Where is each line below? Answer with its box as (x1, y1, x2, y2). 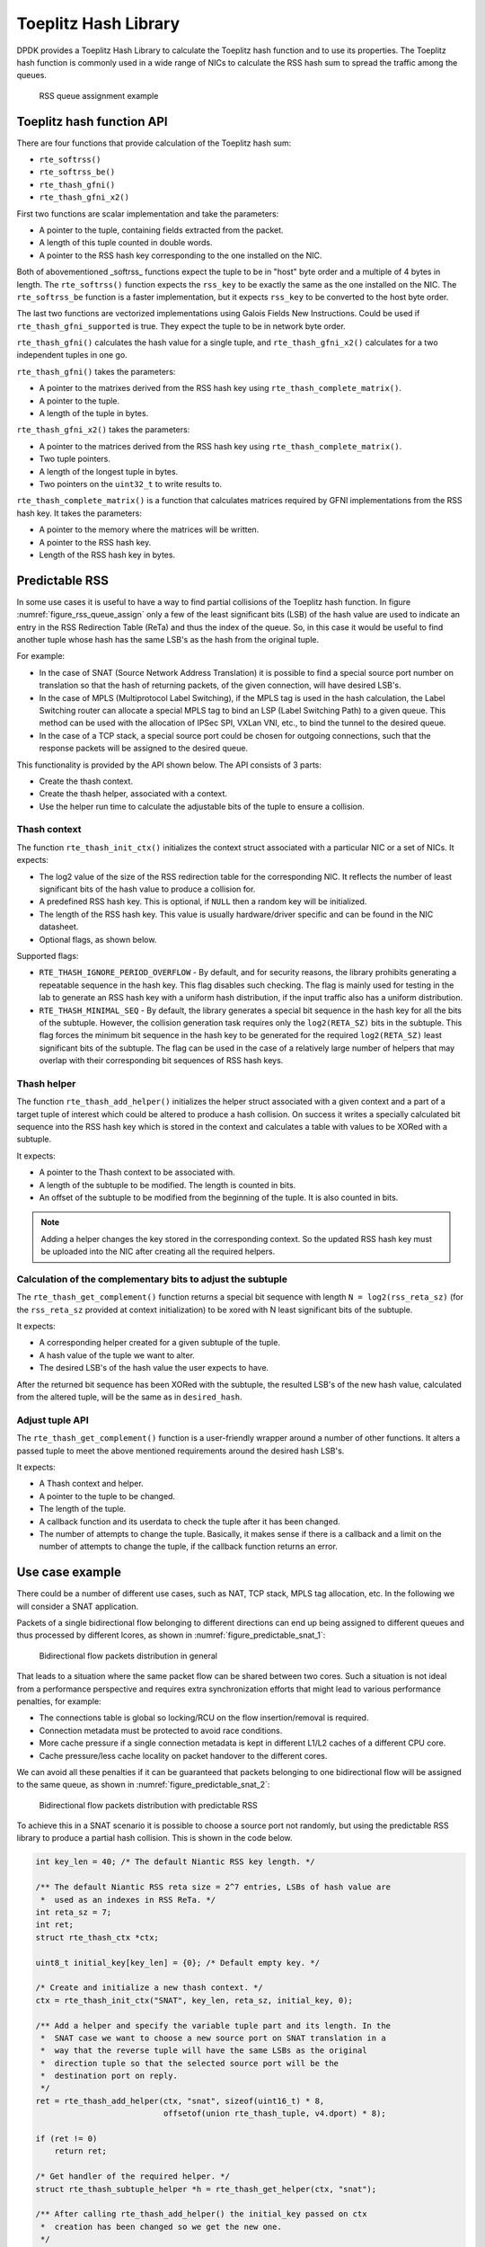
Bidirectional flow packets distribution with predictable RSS (39, 1799, 258, 1810)
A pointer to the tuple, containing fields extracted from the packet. (39, 225, 284, 235)
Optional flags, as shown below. (39, 934, 157, 945)
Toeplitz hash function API (16, 113, 168, 129)
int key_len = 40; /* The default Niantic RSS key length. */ (35, 1857, 315, 1867)
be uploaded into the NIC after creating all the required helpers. (40, 1246, 276, 1257)
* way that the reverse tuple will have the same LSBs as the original (40, 2046, 367, 2056)
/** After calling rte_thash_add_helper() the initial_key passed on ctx (35, 2209, 367, 2219)
